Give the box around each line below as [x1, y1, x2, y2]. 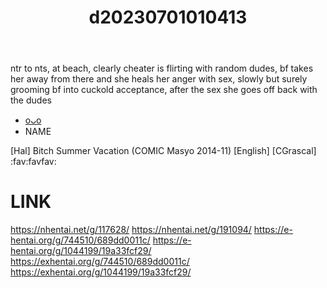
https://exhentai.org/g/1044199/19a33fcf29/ [10, 266, 192, 278]
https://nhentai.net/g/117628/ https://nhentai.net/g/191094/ [10, 224, 252, 236]
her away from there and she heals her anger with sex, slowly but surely [10, 73, 308, 85]
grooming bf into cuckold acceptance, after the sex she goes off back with [10, 84, 318, 96]
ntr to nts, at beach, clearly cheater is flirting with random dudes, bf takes [10, 62, 314, 75]
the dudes [10, 94, 52, 106]
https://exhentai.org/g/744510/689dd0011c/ [10, 256, 190, 268]
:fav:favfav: [10, 156, 57, 168]
